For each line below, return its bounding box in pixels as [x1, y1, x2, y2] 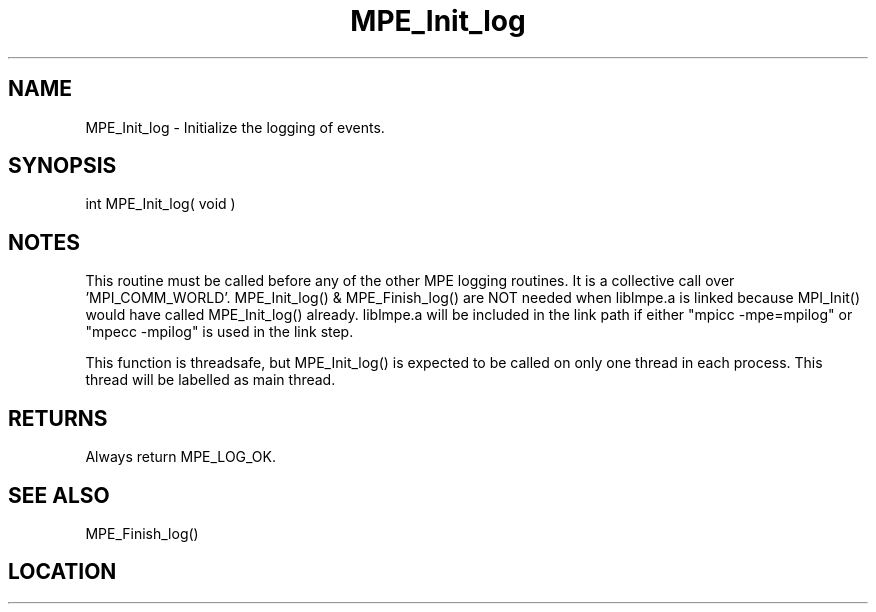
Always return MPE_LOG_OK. [85, 448, 277, 466]
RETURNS [8, 405, 108, 431]
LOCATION [8, 559, 117, 585]
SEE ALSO [8, 482, 110, 508]
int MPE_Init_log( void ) [85, 195, 236, 213]
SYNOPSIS [8, 153, 117, 179]
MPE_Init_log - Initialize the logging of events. [85, 118, 385, 136]
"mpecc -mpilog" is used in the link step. [85, 323, 354, 341]
